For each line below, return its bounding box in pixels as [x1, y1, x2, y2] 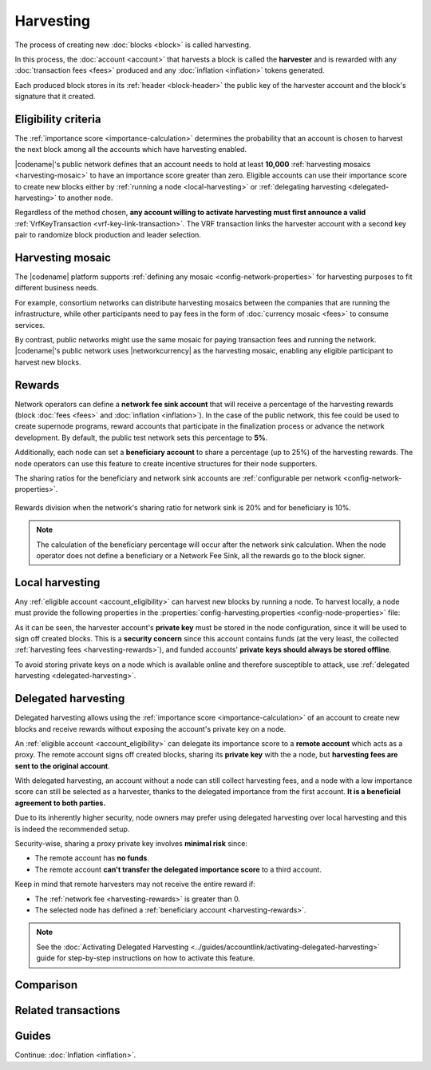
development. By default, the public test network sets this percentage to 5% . [14, 433, 268, 442]
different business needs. [14, 283, 99, 293]
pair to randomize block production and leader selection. [14, 230, 201, 240]
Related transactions [14, 1004, 121, 1017]
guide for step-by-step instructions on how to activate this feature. [36, 953, 255, 963]
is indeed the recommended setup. [14, 824, 130, 833]
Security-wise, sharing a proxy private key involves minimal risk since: [14, 839, 247, 848]
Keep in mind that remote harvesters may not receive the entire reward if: [14, 880, 255, 889]
